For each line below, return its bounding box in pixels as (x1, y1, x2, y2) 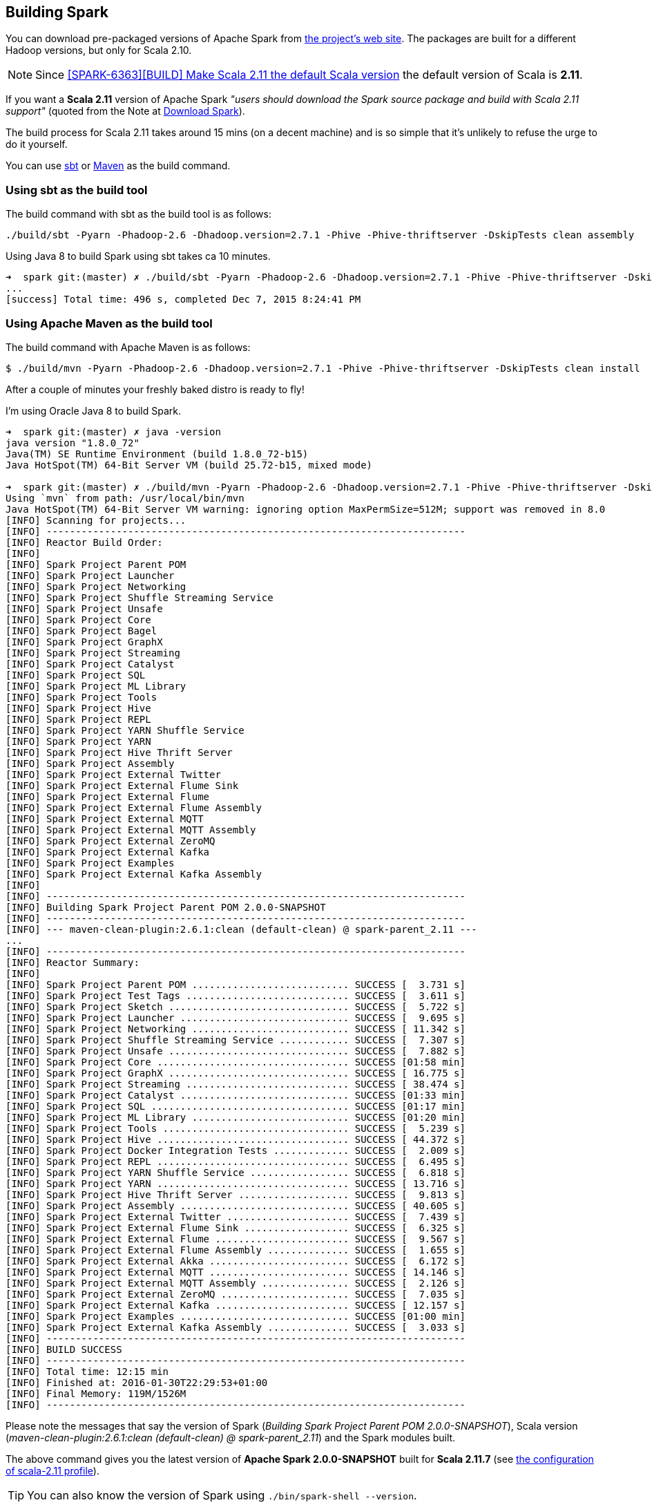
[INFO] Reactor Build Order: (6, 536, 163, 548)
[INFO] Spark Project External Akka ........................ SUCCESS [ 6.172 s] (6, 1255, 466, 1267)
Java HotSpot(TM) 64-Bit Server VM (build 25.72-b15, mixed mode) (6, 459, 373, 471)
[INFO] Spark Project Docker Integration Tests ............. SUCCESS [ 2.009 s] (6, 1144, 466, 1156)
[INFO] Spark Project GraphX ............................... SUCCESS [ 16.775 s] (6, 1067, 466, 1079)
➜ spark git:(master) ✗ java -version (6, 426, 221, 437)
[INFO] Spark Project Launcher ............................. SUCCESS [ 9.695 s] (6, 1012, 466, 1023)
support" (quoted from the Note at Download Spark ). (6, 105, 245, 117)
